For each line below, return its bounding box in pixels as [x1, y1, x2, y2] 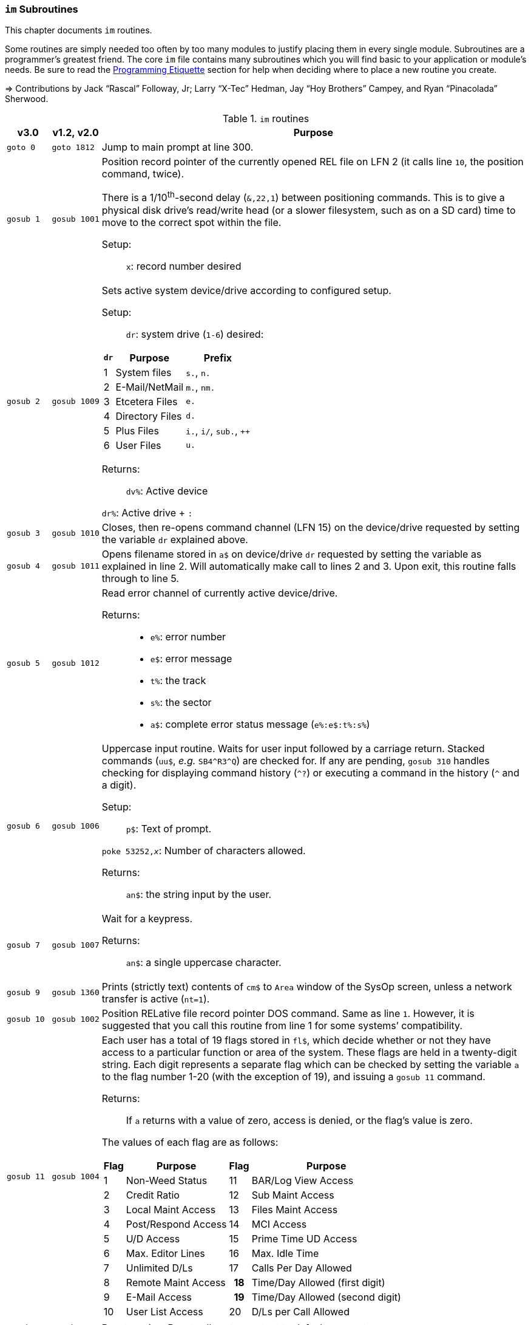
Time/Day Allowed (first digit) [251, 1276, 385, 1289]
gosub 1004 [52, 1172, 100, 1182]
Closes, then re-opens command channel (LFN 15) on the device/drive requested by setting [101, 521, 520, 533]
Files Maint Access [251, 1203, 338, 1216]
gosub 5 [7, 659, 40, 668]
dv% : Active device [126, 484, 208, 497]
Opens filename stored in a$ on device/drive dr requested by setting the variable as [101, 547, 482, 560]
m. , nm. [186, 380, 215, 393]
